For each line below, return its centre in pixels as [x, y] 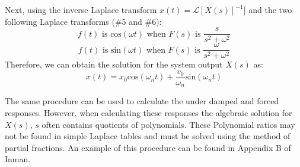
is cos [112, 34]
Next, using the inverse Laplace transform [81, 9]
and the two [270, 9]
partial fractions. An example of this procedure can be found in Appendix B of [148, 147]
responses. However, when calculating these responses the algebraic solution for [149, 113]
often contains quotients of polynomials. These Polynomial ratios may [168, 124]
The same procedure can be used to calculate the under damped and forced [142, 101]
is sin [112, 50]
